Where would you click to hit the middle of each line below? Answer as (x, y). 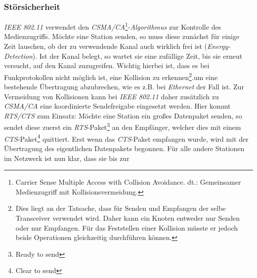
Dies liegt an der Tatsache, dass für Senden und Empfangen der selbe (121, 208)
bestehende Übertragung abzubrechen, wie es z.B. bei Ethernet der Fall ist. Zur (124, 87)
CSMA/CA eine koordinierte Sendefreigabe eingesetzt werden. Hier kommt (117, 106)
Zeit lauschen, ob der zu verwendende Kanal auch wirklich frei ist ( (106, 46)
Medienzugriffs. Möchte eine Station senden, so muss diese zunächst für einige (122, 36)
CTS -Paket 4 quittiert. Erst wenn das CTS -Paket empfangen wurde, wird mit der (126, 138)
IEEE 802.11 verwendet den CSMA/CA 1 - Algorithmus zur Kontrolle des (113, 26)
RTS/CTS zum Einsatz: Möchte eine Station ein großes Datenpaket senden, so (123, 115)
